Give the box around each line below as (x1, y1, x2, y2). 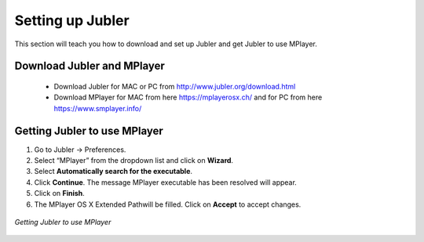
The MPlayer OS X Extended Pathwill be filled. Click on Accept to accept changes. (34, 200, 302, 209)
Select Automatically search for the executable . (34, 167, 192, 176)
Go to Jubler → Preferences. (34, 145, 126, 154)
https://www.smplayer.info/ (53, 103, 142, 113)
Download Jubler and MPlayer (14, 60, 165, 73)
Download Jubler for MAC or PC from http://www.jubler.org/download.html (53, 81, 296, 91)
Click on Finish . (34, 189, 86, 198)
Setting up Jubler (14, 12, 130, 29)
